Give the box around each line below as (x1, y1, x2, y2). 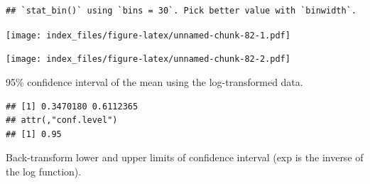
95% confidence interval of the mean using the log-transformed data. (6, 74, 303, 89)
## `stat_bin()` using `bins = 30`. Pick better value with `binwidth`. (6, 6, 357, 16)
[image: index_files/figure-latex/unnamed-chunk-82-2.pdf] (6, 54, 290, 65)
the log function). (6, 163, 82, 178)
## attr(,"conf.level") (6, 115, 118, 126)
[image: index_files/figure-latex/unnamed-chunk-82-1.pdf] (6, 30, 290, 40)
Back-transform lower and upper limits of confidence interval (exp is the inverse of (6, 150, 364, 165)
